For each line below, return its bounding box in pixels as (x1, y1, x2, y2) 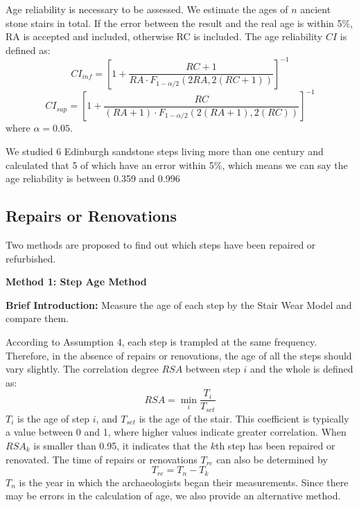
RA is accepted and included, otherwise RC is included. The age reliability (6, 29, 323, 44)
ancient (300, 2, 331, 16)
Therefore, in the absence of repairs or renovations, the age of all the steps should (6, 348, 352, 362)
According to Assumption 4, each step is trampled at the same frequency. (6, 334, 317, 348)
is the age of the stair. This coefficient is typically (139, 411, 349, 425)
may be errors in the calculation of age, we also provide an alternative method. (6, 488, 341, 503)
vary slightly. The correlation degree (6, 362, 159, 376)
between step (185, 362, 240, 376)
